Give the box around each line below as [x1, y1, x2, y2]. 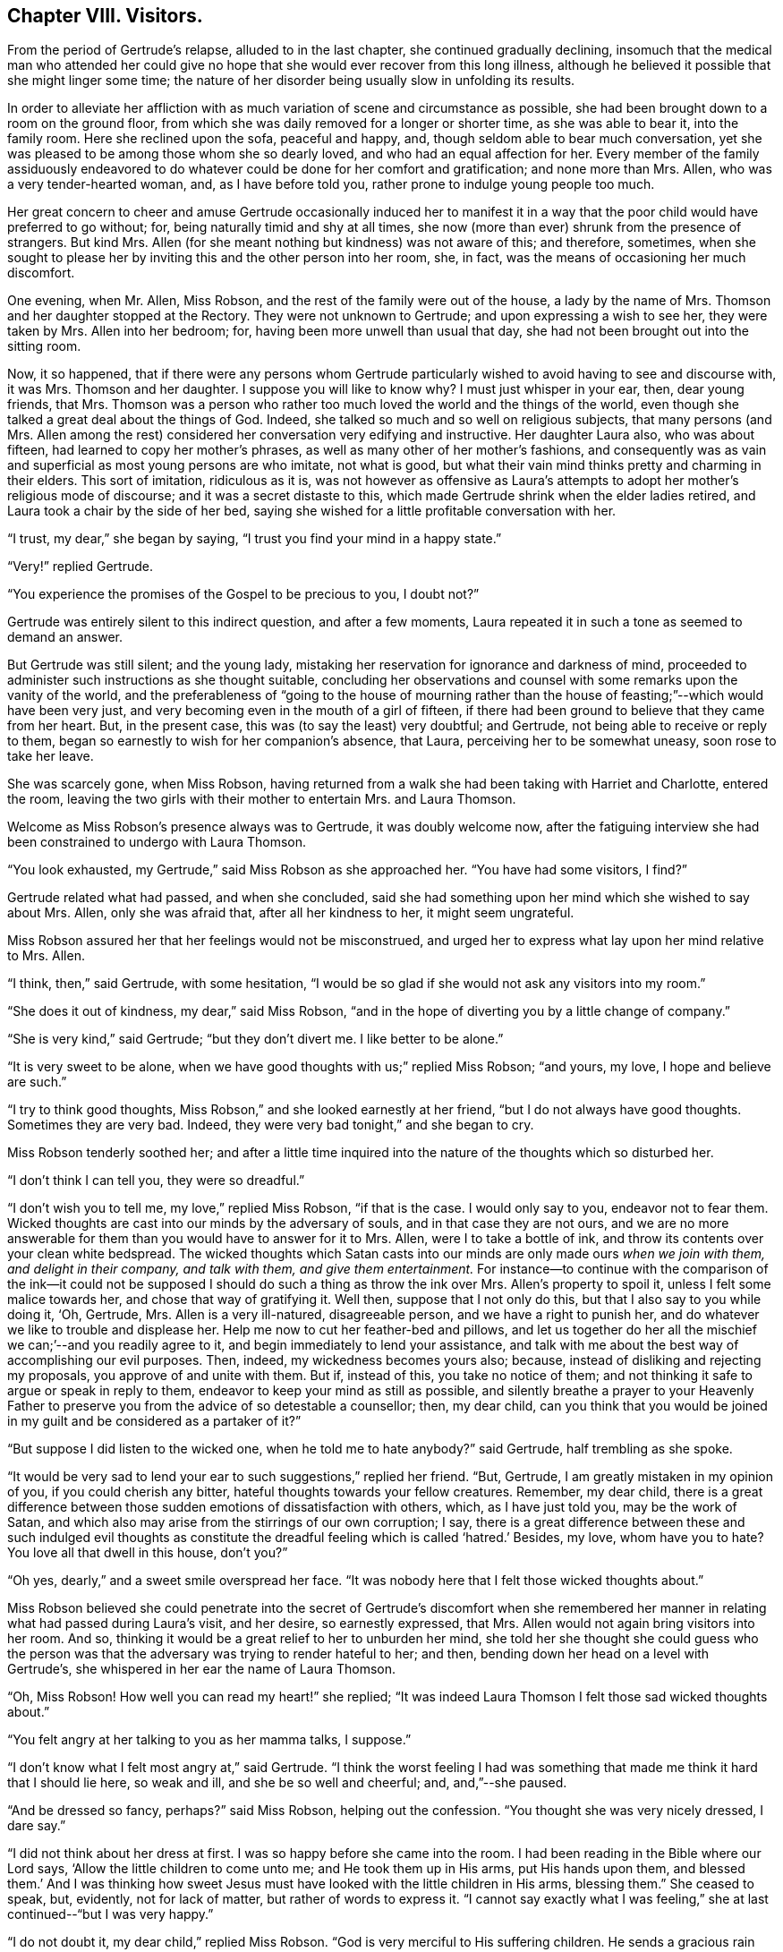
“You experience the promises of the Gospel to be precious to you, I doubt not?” [7, 586, 480, 602]
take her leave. [7, 748, 94, 764]
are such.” [7, 1074, 67, 1090]
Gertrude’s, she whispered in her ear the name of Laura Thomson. [7, 1661, 396, 1677]
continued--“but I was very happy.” [7, 1906, 214, 1922]
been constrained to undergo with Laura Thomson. [7, 834, 307, 850]
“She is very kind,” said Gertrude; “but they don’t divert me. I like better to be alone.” [7, 1031, 504, 1047]
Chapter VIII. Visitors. [7, 4, 203, 27]
